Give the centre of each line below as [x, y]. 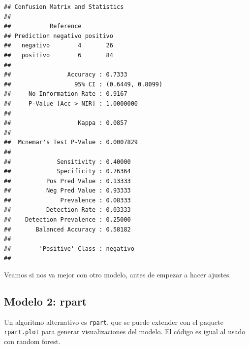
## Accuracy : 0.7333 [66, 75]
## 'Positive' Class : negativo [69, 249]
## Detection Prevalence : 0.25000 [67, 220]
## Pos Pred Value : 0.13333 [67, 181]
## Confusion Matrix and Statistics [64, 7]
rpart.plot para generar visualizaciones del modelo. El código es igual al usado [125, 331]
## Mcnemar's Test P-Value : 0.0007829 [71, 142]
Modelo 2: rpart [46, 301]
